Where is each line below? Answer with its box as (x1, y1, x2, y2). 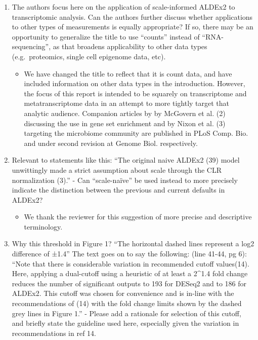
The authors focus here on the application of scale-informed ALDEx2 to (12, 2, 235, 12)
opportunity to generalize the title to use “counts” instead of (12, 31, 200, 42)
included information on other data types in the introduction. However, (24, 78, 245, 89)
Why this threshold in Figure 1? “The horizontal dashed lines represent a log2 (12, 238, 254, 249)
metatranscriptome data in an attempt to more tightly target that (24, 98, 230, 108)
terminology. (24, 221, 63, 232)
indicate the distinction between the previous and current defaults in (12, 184, 225, 195)
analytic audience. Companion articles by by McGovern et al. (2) (24, 107, 226, 118)
